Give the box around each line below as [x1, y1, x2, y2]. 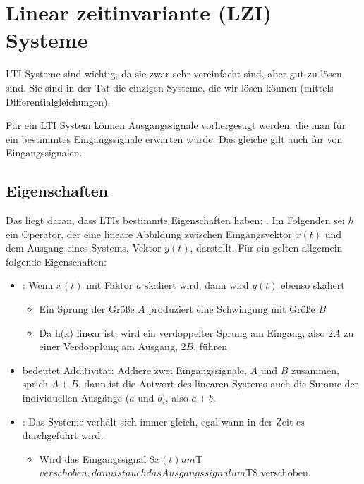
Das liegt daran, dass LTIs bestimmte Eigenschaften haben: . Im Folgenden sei [6, 213, 345, 228]
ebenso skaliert [281, 278, 345, 292]
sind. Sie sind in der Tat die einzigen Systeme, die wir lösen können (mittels [6, 80, 334, 94]
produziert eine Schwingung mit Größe [148, 302, 315, 316]
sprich [22, 376, 49, 391]
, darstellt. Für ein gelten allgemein [190, 240, 343, 255]
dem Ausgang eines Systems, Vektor [6, 240, 162, 255]
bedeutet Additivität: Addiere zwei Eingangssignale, [22, 362, 247, 377]
